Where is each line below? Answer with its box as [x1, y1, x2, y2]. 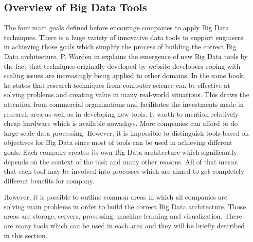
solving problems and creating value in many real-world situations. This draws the [4, 89, 249, 100]
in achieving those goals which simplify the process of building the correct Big [4, 41, 236, 52]
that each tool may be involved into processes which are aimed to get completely [4, 166, 245, 176]
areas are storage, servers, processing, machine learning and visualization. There [4, 211, 242, 221]
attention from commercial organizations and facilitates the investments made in [4, 99, 244, 109]
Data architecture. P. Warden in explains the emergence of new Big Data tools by [4, 51, 248, 61]
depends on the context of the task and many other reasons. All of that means [4, 156, 237, 166]
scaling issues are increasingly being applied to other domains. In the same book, [4, 70, 245, 81]
